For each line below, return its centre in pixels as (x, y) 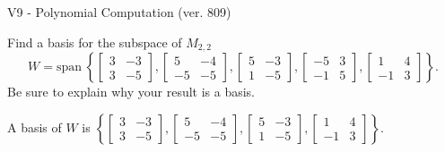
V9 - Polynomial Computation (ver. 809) (119, 12)
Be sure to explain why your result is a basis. (131, 92)
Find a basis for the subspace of (95, 42)
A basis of (35, 127)
